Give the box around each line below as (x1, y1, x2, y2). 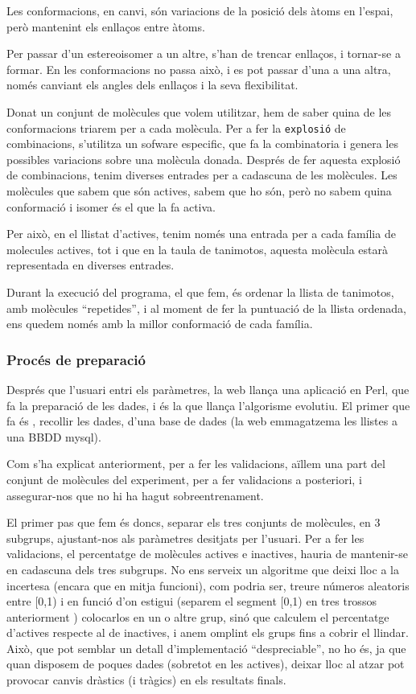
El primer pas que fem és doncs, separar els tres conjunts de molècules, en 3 (6, 514, 381, 531)
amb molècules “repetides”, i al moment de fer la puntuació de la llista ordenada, (6, 299, 406, 316)
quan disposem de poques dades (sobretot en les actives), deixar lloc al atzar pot (6, 655, 405, 672)
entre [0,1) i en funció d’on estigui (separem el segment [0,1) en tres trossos (6, 593, 377, 610)
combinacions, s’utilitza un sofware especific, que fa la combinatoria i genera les (6, 135, 398, 152)
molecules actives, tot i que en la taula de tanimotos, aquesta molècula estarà (6, 240, 389, 257)
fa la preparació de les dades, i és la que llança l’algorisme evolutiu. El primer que (6, 396, 410, 413)
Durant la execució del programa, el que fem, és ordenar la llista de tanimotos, (6, 283, 394, 300)
